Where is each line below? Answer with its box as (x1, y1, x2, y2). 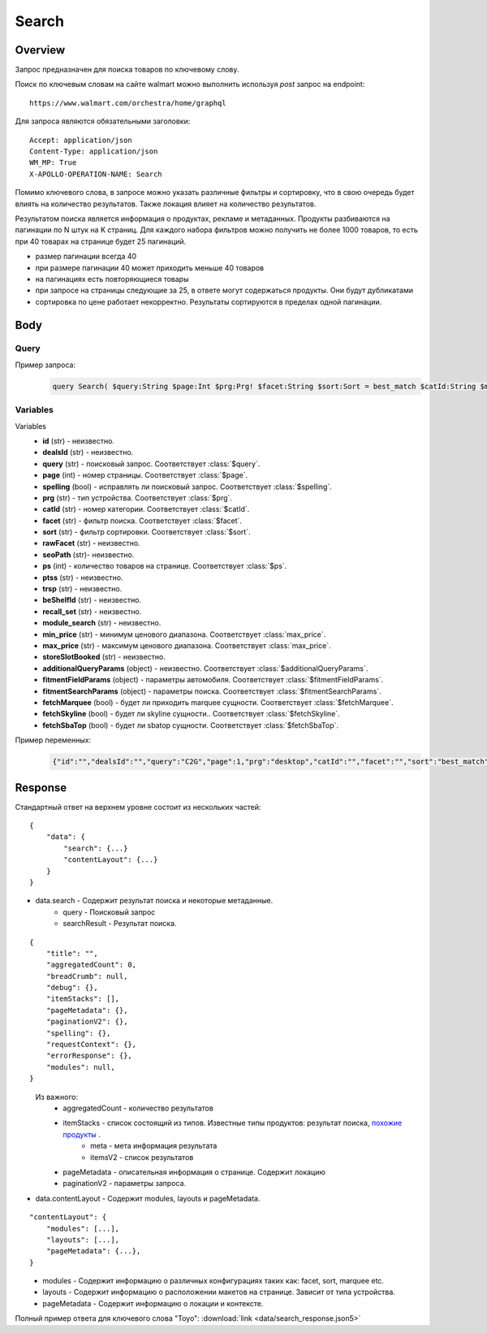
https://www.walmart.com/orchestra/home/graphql (29, 98, 226, 107)
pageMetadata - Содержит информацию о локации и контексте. (42, 1298, 264, 1308)
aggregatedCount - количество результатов (62, 1103, 214, 1113)
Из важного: (35, 1092, 79, 1101)
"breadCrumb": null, (45, 972, 128, 980)
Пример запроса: (15, 360, 76, 370)
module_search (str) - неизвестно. (42, 618, 162, 628)
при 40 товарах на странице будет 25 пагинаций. (15, 236, 187, 246)
